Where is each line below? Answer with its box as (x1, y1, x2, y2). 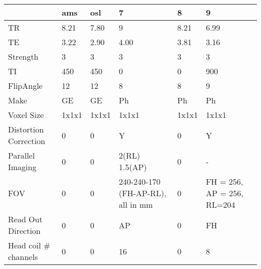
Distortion (8, 123, 44, 135)
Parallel (8, 150, 35, 161)
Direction (8, 225, 41, 236)
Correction (8, 135, 45, 147)
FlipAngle (8, 80, 43, 91)
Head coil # (8, 239, 50, 251)
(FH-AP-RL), (118, 187, 167, 199)
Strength (8, 51, 39, 62)
